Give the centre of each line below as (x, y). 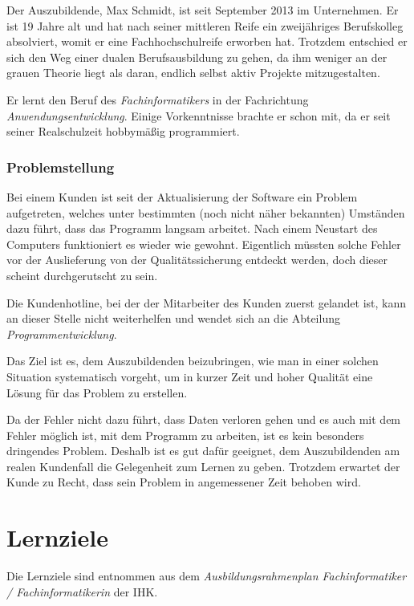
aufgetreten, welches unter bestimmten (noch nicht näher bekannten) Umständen (206, 212)
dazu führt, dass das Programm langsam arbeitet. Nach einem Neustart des (192, 228)
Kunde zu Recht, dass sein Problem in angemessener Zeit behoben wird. (184, 482)
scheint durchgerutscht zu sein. (82, 275)
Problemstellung (61, 167)
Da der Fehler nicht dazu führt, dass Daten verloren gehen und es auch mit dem (204, 419)
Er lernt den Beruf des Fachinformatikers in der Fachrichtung (158, 99)
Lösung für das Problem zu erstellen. (97, 392)
